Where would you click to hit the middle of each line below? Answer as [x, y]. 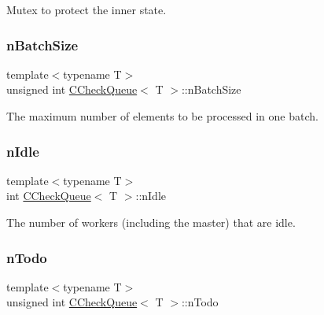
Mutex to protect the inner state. [87, 9]
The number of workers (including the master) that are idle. [151, 222]
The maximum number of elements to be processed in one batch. [162, 116]
